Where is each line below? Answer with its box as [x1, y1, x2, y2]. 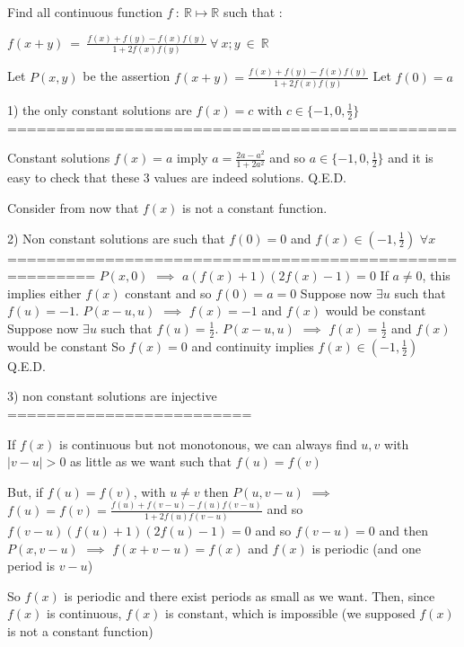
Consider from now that [7, 199, 139, 217]
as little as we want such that [70, 452, 232, 471]
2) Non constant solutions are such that [7, 228, 225, 247]
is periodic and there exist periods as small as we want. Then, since [64, 586, 435, 605]
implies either [7, 283, 82, 302]
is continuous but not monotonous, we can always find [59, 434, 357, 453]
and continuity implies [191, 336, 314, 355]
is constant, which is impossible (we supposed [165, 604, 416, 623]
